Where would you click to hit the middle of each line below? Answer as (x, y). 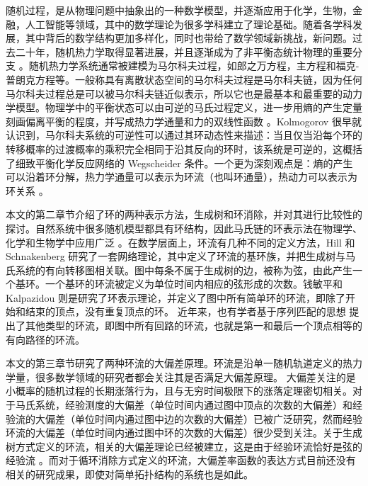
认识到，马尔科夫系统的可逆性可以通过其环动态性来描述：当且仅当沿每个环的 (184, 135)
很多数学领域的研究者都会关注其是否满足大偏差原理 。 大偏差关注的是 (195, 377)
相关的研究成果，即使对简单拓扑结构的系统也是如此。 (130, 474)
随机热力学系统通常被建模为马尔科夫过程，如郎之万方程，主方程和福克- (194, 66)
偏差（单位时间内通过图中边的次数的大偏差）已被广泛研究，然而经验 (203, 418)
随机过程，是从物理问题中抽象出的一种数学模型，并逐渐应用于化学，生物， (179, 10)
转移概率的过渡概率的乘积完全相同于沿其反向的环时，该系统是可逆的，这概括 (184, 148)
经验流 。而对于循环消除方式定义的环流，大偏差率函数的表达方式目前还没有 (181, 460)
